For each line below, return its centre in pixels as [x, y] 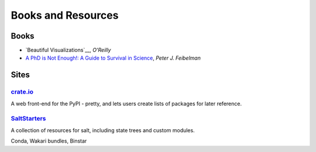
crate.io [22, 92]
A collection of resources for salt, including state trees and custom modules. [103, 130]
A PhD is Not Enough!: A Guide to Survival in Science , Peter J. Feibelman [113, 58]
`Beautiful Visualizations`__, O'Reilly [68, 50]
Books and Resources [65, 15]
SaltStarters [28, 119]
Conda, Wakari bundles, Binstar [49, 141]
